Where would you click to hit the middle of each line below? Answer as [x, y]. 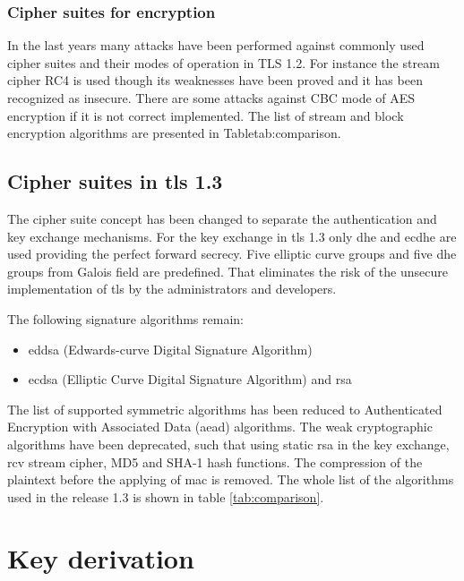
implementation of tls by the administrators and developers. [172, 289]
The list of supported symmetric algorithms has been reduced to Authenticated [225, 409]
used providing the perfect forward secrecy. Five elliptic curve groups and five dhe [232, 254]
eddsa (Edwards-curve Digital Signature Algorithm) [170, 349]
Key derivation [101, 558]
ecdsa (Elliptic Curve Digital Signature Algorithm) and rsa [190, 379]
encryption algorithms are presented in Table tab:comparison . [174, 133]
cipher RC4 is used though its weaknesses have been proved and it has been [215, 80]
